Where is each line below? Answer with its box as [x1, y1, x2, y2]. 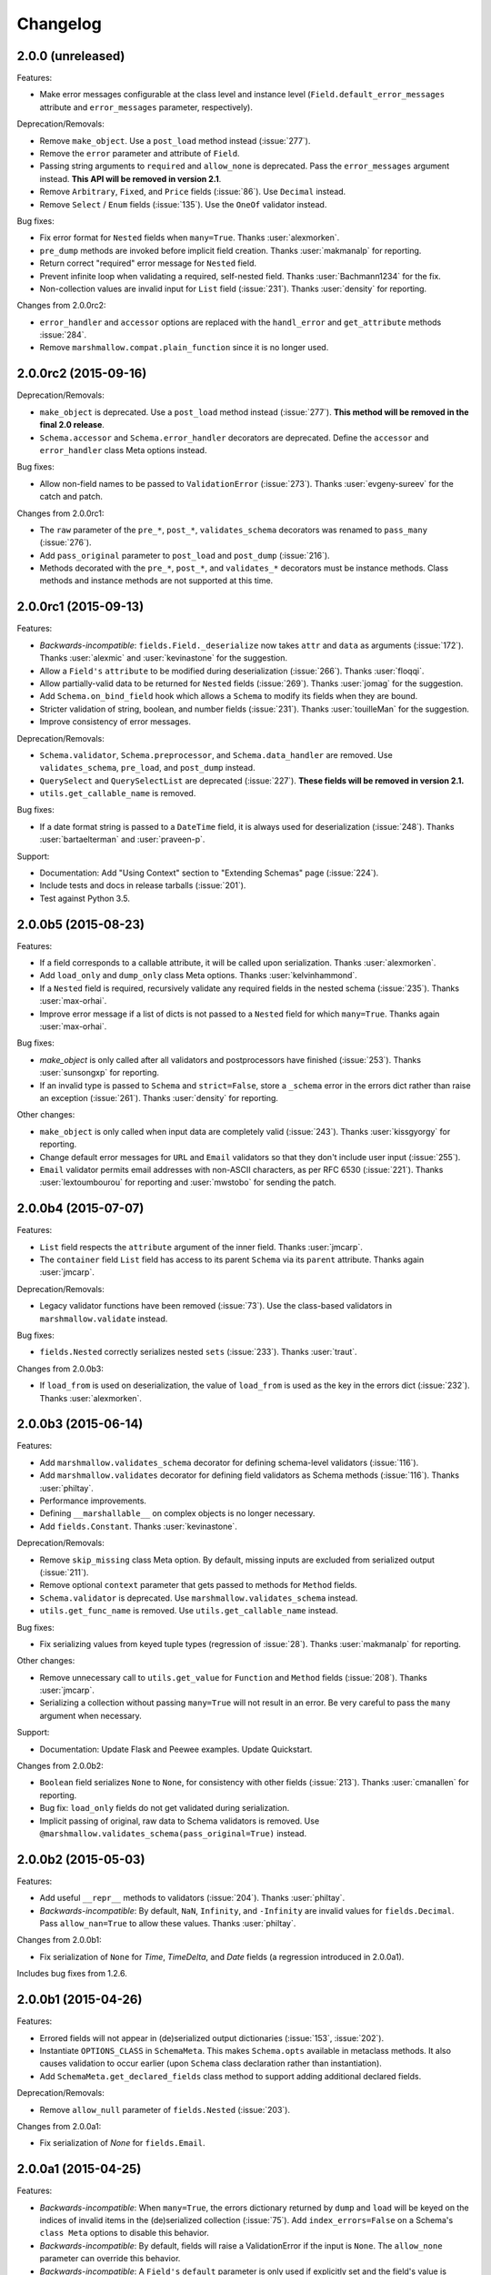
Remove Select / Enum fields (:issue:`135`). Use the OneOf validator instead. [39, 198, 327, 209]
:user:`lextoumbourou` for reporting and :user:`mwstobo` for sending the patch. [39, 1177, 336, 1188]
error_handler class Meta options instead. [39, 444, 207, 455]
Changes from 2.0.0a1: [16, 2120, 102, 2131]
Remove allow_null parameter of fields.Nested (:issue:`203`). [39, 2104, 291, 2115]
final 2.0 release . [39, 420, 105, 430]
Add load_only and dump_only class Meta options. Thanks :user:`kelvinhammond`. [39, 970, 358, 981]
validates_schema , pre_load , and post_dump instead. [39, 763, 256, 773]
